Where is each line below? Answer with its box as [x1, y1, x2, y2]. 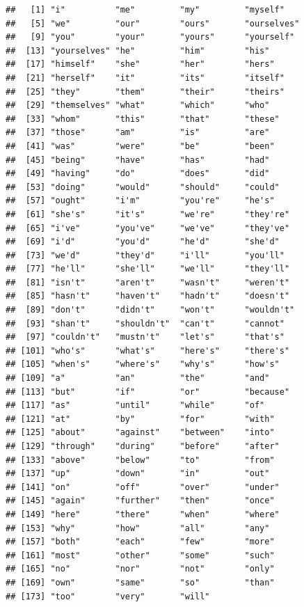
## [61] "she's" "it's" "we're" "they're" [6, 209, 290, 219]
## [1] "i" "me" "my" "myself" [6, 5, 285, 15]
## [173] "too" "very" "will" [6, 591, 210, 601]
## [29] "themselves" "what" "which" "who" [6, 100, 270, 111]
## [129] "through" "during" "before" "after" [6, 441, 280, 451]
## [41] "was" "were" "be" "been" [6, 141, 275, 151]
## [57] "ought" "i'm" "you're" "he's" [6, 196, 275, 206]
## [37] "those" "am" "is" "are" [6, 127, 270, 138]
